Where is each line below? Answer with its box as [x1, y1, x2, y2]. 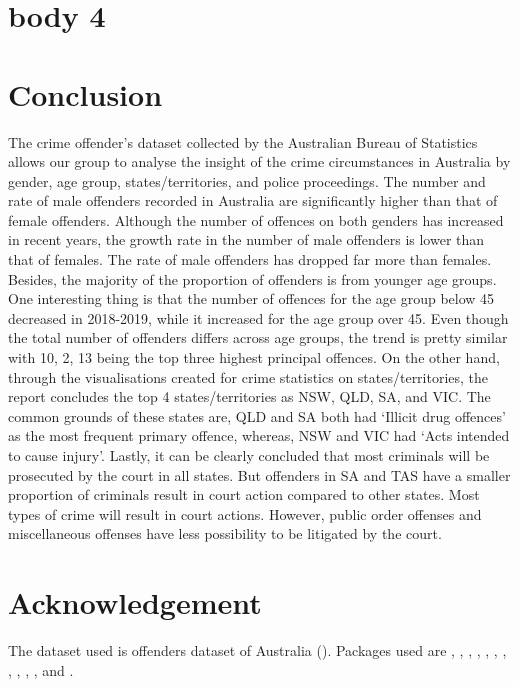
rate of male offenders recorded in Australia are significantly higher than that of [8, 190, 498, 211]
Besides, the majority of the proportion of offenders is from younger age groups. [8, 268, 497, 289]
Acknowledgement [8, 582, 262, 623]
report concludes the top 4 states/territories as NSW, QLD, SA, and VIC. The [8, 386, 491, 407]
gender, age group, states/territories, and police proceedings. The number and [8, 170, 486, 191]
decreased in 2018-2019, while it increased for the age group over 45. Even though [8, 307, 509, 328]
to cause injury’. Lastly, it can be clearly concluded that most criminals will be [8, 445, 490, 465]
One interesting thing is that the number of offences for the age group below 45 [8, 288, 495, 309]
